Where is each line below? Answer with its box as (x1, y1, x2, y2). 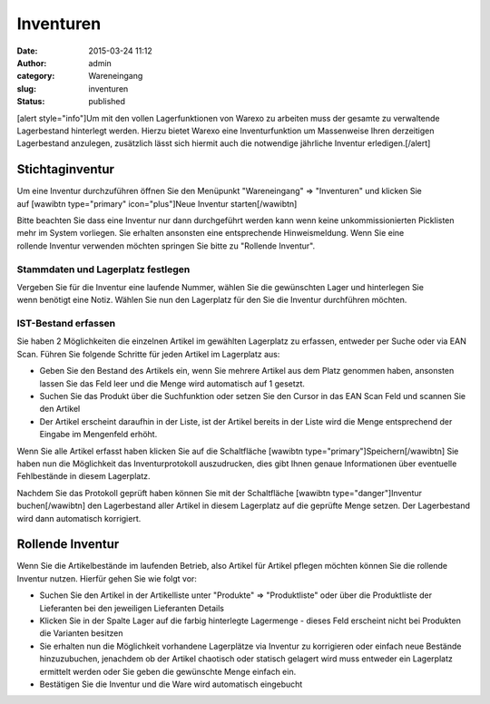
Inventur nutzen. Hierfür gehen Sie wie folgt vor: (16, 572, 197, 584)
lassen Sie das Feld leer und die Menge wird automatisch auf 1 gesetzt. (39, 377, 306, 389)
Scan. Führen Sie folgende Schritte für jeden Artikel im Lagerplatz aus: (16, 348, 280, 359)
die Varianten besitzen (39, 628, 123, 639)
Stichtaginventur (16, 161, 115, 177)
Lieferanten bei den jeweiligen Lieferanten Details (39, 602, 224, 613)
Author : (16, 57, 47, 68)
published (88, 96, 126, 107)
